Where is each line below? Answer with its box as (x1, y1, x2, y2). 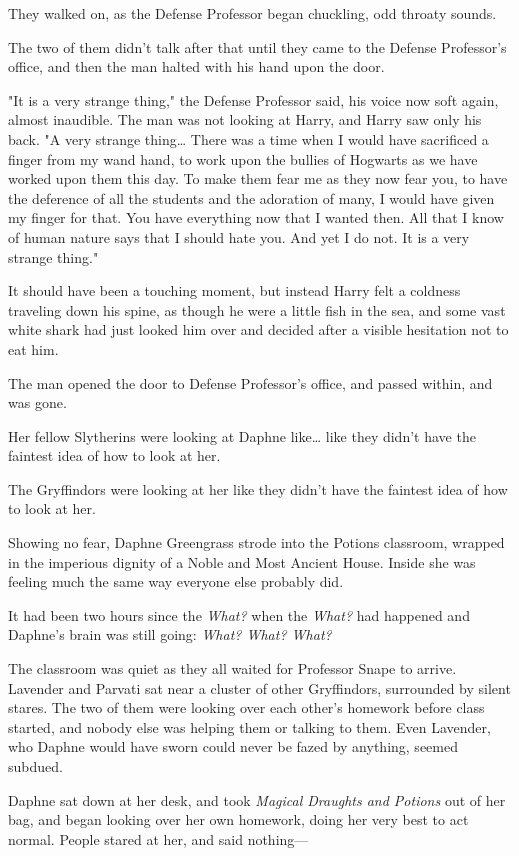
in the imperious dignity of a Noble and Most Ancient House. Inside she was (8, 551, 476, 572)
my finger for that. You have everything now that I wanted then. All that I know (8, 207, 504, 228)
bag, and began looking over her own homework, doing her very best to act (8, 809, 469, 830)
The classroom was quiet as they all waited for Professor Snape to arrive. (8, 658, 457, 679)
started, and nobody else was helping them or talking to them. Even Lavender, (8, 716, 491, 737)
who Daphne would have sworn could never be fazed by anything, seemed (8, 736, 458, 757)
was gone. (8, 392, 67, 413)
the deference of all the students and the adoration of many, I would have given (8, 187, 495, 208)
